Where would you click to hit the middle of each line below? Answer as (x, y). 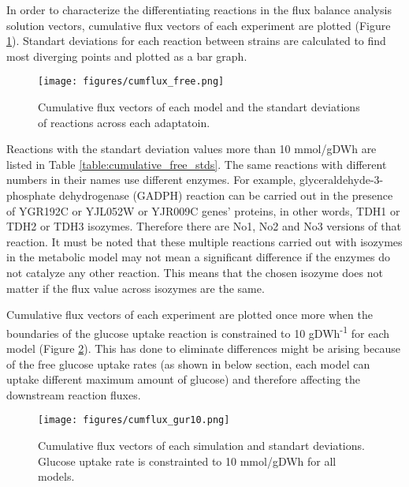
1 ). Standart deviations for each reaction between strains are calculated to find (196, 41)
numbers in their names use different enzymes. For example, (151, 180)
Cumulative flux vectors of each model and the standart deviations (199, 107)
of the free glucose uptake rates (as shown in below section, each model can (188, 363)
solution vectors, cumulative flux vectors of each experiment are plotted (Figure (199, 25)
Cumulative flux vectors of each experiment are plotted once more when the (190, 315)
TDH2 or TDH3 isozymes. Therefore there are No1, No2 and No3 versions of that (204, 226)
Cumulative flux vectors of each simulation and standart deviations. (201, 446)
